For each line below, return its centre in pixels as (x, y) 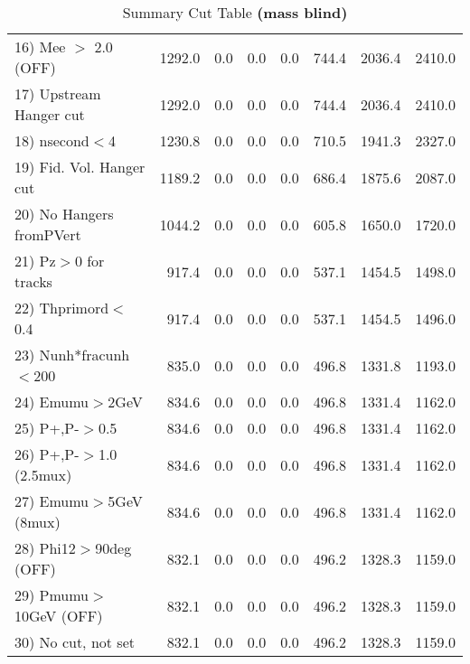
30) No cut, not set (75, 642)
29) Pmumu (52, 595)
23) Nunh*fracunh (72, 355)
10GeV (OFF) (59, 616)
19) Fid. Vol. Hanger (80, 167)
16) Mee (40, 47)
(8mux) (38, 522)
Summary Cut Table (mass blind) (235, 12)
